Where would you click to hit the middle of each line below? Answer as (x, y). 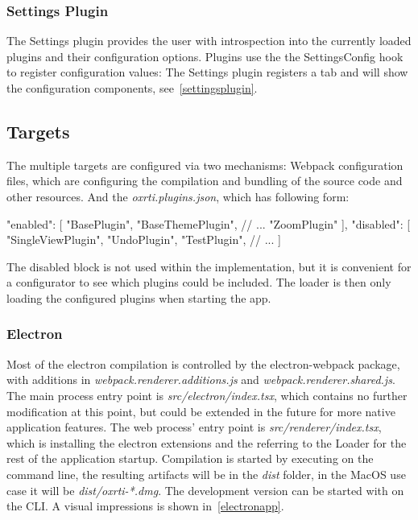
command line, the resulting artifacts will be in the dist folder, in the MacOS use (206, 474)
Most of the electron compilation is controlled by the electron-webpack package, (203, 363)
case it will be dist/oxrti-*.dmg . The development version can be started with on (205, 490)
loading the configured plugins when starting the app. (139, 297)
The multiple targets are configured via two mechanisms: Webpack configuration (205, 165)
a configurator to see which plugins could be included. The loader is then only (199, 282)
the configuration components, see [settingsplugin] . (132, 88)
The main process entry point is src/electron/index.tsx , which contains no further (207, 395)
